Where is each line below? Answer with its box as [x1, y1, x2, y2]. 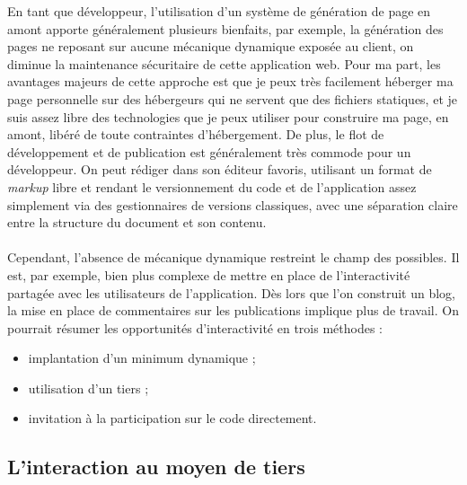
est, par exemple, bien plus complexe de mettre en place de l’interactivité [7, 265, 410, 284]
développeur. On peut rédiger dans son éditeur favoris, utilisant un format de [7, 160, 432, 179]
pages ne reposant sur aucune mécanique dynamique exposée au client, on [7, 37, 414, 56]
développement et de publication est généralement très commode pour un [7, 142, 411, 161]
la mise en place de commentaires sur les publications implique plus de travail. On [7, 301, 459, 320]
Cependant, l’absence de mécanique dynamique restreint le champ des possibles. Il [7, 248, 460, 267]
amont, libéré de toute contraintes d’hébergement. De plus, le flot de [7, 125, 384, 144]
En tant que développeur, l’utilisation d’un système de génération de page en [7, 2, 431, 20]
